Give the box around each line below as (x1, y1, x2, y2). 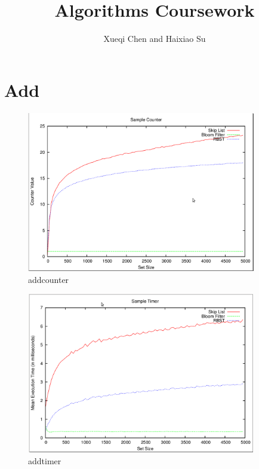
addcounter (28, 273, 69, 285)
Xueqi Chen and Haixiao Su (103, 32, 206, 45)
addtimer (28, 454, 61, 467)
